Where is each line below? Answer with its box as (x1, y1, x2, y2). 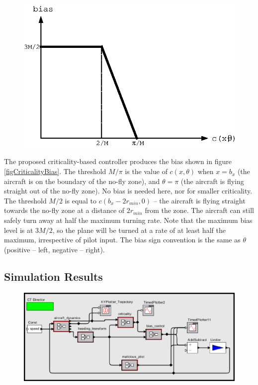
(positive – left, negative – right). (4, 244, 105, 254)
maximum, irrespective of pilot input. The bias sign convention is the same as (4, 234, 241, 245)
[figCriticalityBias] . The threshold (4, 166, 106, 177)
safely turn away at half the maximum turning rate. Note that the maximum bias (4, 215, 253, 225)
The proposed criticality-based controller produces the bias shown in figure (4, 156, 232, 167)
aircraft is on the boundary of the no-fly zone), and (4, 176, 160, 186)
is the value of (125, 166, 168, 177)
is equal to (65, 195, 97, 205)
